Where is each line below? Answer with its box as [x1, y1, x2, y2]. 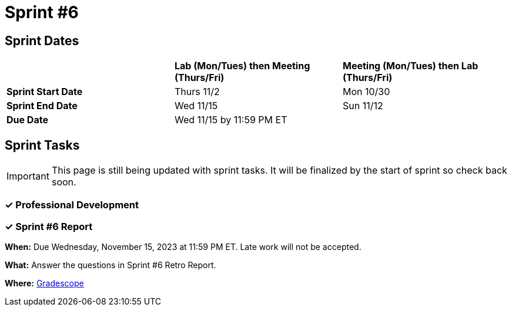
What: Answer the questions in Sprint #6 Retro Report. [5, 260, 216, 271]
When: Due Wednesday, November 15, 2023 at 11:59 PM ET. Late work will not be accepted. [5, 242, 362, 252]
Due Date [6, 114, 48, 126]
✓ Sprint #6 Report [5, 220, 93, 232]
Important [6, 170, 49, 182]
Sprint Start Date [6, 86, 83, 98]
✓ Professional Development [5, 199, 139, 211]
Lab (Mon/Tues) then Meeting [174, 60, 310, 72]
